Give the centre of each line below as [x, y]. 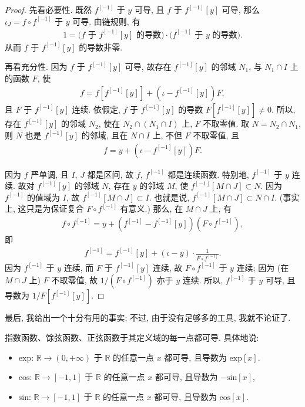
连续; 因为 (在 [263, 267]
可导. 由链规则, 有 [106, 21]
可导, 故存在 [148, 67]
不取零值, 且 [216, 135]
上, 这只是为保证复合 [44, 208]
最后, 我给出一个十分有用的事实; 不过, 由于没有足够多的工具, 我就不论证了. [148, 318]
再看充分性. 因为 [36, 67]
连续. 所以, [203, 280]
